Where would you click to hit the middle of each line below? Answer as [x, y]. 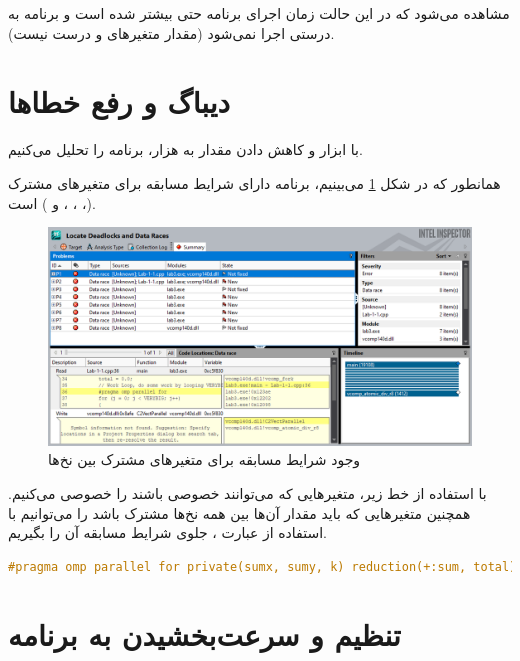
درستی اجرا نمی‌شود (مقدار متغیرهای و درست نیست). [171, 32]
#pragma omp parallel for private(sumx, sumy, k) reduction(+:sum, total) [262, 566]
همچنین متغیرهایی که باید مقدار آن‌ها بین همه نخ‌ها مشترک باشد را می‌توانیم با [239, 512]
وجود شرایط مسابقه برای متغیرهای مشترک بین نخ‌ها [204, 459]
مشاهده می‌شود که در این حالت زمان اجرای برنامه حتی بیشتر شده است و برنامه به [259, 13]
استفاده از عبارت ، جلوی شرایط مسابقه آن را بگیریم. [167, 532]
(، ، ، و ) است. [52, 202]
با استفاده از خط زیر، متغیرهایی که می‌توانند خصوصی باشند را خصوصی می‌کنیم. [247, 492]
